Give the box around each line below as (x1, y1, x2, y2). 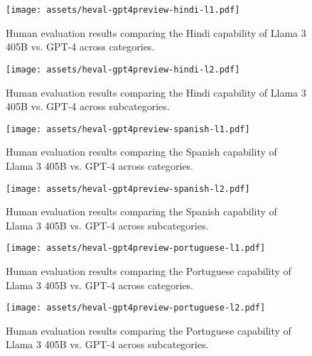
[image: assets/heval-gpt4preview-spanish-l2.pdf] (6, 183, 250, 194)
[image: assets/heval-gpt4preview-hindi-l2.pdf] (6, 64, 240, 75)
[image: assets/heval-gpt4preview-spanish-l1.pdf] (6, 124, 250, 134)
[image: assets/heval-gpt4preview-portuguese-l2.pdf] (6, 303, 266, 313)
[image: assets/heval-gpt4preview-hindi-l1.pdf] (6, 5, 240, 15)
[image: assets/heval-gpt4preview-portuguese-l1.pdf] (6, 243, 266, 254)
